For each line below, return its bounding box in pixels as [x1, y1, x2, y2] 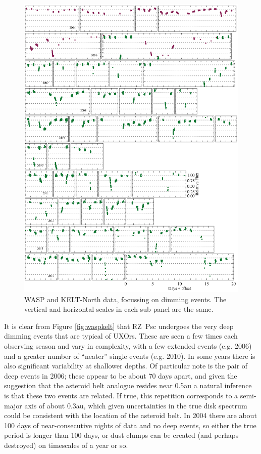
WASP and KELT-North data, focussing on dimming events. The [24, 294, 227, 304]
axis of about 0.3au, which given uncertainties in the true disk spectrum [24, 400, 247, 410]
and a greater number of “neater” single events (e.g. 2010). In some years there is [4, 350, 255, 361]
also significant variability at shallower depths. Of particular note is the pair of [4, 360, 248, 371]
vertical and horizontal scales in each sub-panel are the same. [24, 304, 214, 314]
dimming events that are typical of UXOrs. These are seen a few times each [4, 331, 238, 341]
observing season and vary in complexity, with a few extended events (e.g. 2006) [4, 341, 252, 351]
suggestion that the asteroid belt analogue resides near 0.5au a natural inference [4, 380, 252, 391]
